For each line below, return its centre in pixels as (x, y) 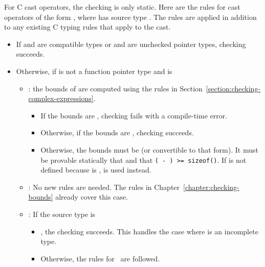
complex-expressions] (61, 98)
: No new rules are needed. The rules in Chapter (104, 187)
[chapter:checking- (211, 187)
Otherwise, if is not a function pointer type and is (94, 71)
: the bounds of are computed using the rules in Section (115, 88)
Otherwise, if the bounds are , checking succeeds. (117, 132)
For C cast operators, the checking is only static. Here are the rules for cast (122, 7)
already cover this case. (92, 197)
